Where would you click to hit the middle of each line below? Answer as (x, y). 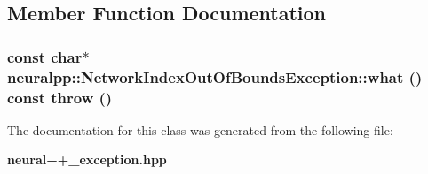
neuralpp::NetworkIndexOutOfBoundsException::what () (215, 76)
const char (45, 56)
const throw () (60, 97)
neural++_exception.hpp (87, 159)
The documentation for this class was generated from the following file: (200, 129)
